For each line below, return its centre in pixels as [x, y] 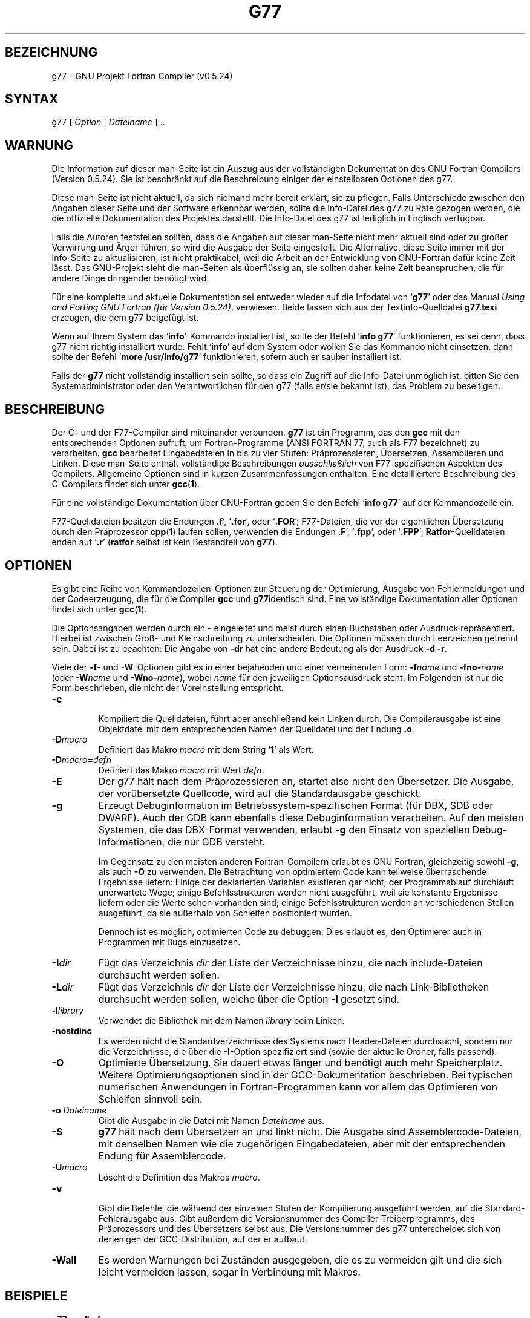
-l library [68, 1010]
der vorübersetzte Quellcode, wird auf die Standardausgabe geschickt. [260, 793]
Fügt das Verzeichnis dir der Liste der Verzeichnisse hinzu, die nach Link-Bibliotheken [294, 987]
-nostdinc [72, 1031]
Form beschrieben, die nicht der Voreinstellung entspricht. [168, 687]
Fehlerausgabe [128, 1218]
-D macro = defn [82, 759]
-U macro [70, 1167]
